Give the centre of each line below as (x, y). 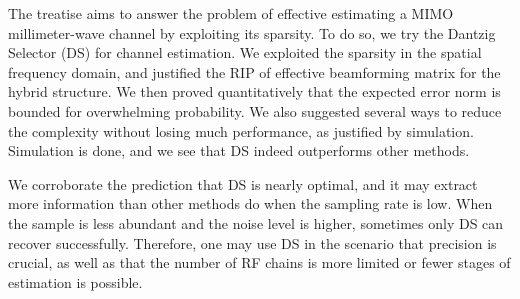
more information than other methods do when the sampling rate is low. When (250, 203)
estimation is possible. (75, 281)
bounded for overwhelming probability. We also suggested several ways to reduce (255, 110)
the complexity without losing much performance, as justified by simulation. (241, 130)
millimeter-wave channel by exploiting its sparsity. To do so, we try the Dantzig (252, 32)
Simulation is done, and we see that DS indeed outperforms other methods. (239, 150)
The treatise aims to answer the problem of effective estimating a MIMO (231, 13)
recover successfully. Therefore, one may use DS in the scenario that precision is (252, 242)
